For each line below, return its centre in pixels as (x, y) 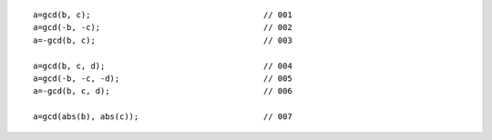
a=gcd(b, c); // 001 (163, 15)
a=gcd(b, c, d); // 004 (163, 65)
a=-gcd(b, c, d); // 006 (163, 91)
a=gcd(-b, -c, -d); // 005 (163, 78)
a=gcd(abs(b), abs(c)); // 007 (163, 117)
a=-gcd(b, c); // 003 (163, 40)
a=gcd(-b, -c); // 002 (163, 28)
